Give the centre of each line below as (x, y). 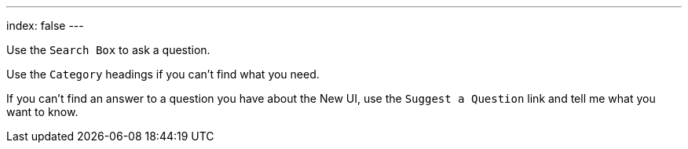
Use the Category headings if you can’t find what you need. (163, 74)
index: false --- (45, 25)
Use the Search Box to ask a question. (108, 50)
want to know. (42, 112)
